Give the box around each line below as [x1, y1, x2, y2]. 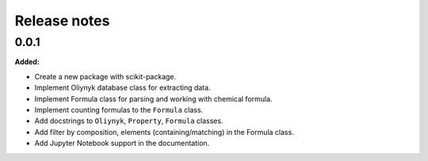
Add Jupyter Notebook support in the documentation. [34, 139, 210, 148]
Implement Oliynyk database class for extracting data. [34, 83, 211, 93]
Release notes [14, 12, 110, 29]
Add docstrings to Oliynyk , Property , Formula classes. [34, 116, 224, 126]
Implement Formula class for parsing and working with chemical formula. [34, 94, 273, 103]
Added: [14, 57, 40, 67]
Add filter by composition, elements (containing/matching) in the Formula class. [34, 127, 295, 136]
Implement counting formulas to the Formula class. [34, 105, 204, 114]
